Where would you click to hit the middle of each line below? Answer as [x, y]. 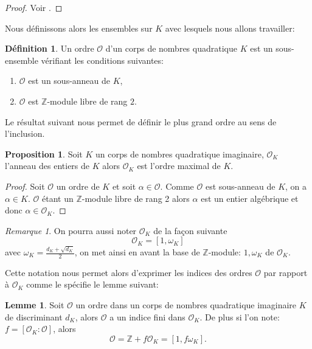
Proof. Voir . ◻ [34, 7]
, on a [296, 186]
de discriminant [34, 316]
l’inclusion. [25, 133]
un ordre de [78, 186]
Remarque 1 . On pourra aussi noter [71, 230]
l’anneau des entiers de [47, 166]
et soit [124, 186]
